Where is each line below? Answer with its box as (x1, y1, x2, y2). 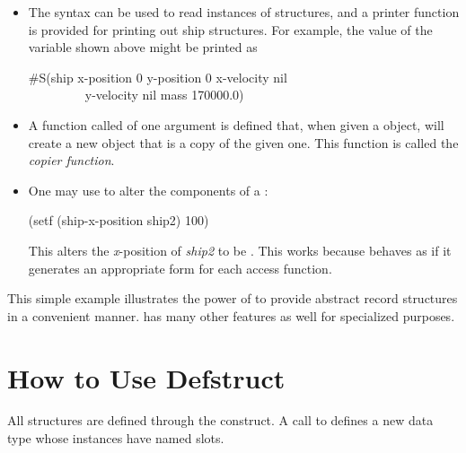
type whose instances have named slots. (7, 429, 224, 448)
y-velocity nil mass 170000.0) (84, 85, 244, 104)
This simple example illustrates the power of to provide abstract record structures (7, 289, 458, 308)
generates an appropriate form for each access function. (28, 258, 332, 277)
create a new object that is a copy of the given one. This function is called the (28, 133, 459, 152)
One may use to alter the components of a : (28, 180, 268, 199)
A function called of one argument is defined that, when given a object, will (28, 115, 444, 134)
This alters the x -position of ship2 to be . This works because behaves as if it (28, 240, 452, 259)
